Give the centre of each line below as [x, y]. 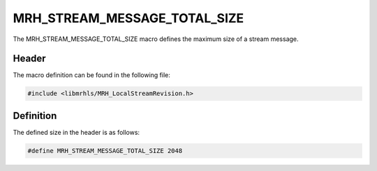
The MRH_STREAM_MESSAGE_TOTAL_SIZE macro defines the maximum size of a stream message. [156, 39]
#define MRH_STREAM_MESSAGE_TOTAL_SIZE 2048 [105, 150]
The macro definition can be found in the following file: [92, 75]
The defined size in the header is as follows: [76, 132]
